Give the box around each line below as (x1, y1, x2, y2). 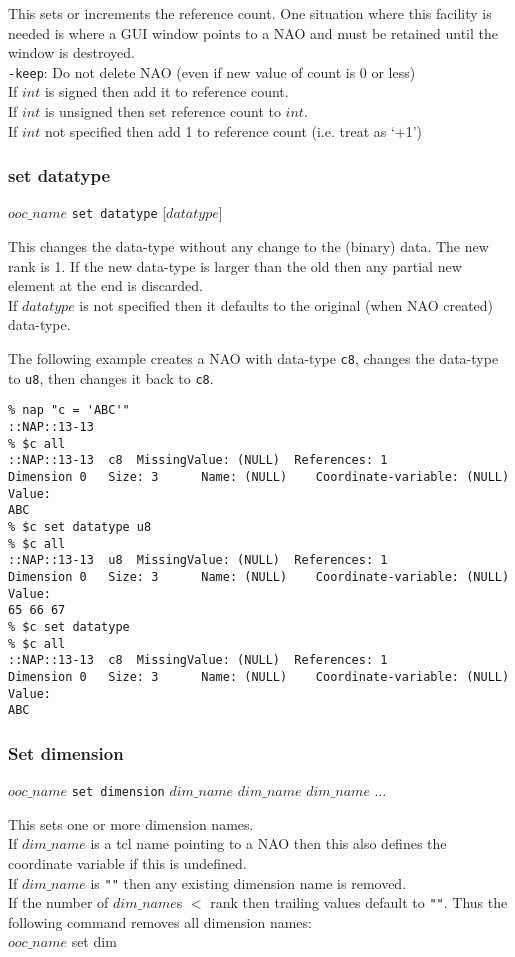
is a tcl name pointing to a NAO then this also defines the (90, 833, 447, 854)
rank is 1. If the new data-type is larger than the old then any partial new (8, 255, 462, 276)
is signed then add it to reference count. (44, 81, 289, 102)
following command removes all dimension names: (8, 911, 312, 932)
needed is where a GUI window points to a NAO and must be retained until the (8, 22, 498, 43)
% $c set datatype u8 (8, 519, 152, 534)
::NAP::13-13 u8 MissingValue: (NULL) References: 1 (8, 553, 388, 568)
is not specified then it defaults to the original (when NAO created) (79, 294, 494, 315)
